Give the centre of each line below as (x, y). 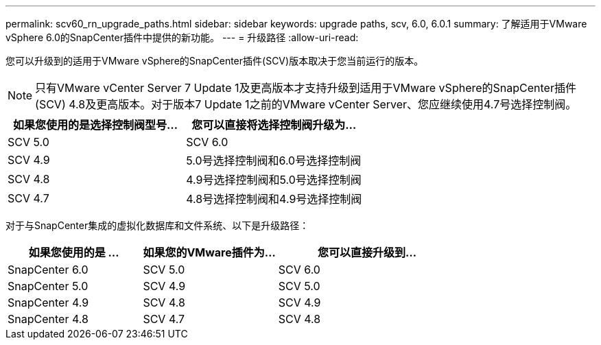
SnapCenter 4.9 (48, 302)
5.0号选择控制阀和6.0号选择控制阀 (274, 160)
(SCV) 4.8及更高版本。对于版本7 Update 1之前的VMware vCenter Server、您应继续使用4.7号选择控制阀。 (306, 104)
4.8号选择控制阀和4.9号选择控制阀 (274, 199)
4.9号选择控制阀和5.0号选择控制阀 (274, 180)
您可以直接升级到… (367, 252)
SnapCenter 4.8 (48, 319)
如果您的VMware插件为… (209, 252)
